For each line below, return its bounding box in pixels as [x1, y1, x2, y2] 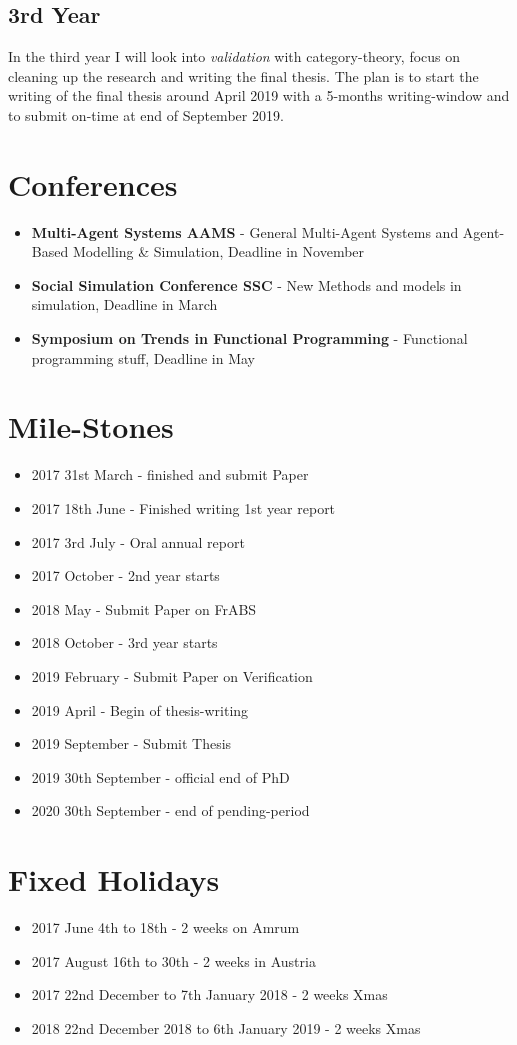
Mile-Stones [8, 406, 174, 447]
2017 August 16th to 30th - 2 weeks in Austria [31, 950, 316, 971]
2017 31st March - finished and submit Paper [31, 464, 309, 485]
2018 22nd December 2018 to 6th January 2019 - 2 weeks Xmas [31, 1017, 421, 1038]
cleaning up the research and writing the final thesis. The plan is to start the [8, 65, 479, 86]
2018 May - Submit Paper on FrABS [31, 598, 257, 619]
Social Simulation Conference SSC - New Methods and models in [31, 274, 462, 295]
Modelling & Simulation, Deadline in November [72, 241, 365, 262]
